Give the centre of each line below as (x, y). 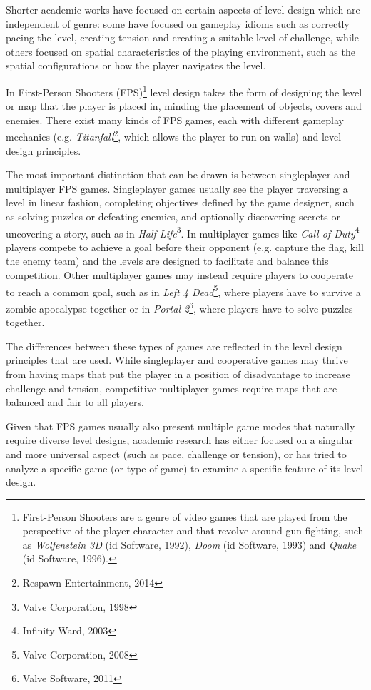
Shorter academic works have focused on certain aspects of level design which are (183, 9)
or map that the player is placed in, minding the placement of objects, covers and (184, 106)
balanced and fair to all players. (75, 402)
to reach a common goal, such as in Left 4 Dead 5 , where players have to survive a (183, 290)
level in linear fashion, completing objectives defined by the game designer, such (180, 202)
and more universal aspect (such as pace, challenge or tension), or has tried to (176, 453)
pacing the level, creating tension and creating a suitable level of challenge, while (182, 37)
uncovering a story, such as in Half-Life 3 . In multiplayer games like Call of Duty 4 (183, 232)
